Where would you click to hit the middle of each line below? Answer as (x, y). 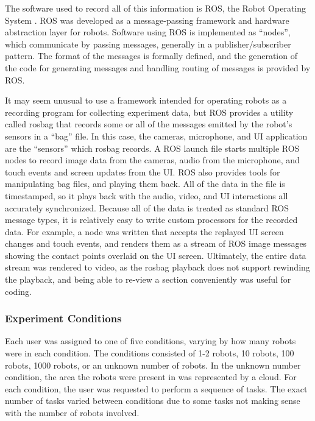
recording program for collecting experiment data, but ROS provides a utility (149, 112)
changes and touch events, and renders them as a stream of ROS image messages (156, 243)
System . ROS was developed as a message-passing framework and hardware (147, 20)
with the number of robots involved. (72, 413)
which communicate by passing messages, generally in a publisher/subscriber (148, 44)
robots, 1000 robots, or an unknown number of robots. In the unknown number (153, 365)
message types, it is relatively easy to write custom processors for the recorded (151, 220)
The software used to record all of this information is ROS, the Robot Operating (156, 8)
